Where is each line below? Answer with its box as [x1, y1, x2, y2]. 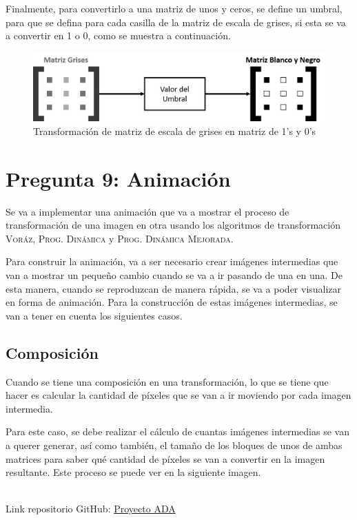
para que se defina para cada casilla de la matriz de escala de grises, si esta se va [6, 14, 346, 29]
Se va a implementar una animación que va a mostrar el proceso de [6, 204, 289, 218]
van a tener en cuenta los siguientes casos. [6, 308, 183, 322]
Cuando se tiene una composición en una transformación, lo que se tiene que [6, 374, 329, 388]
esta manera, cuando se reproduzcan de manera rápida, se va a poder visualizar [6, 281, 342, 295]
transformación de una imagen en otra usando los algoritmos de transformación [6, 218, 340, 232]
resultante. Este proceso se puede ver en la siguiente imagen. [6, 465, 261, 479]
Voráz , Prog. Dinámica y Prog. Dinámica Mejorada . [6, 231, 234, 245]
